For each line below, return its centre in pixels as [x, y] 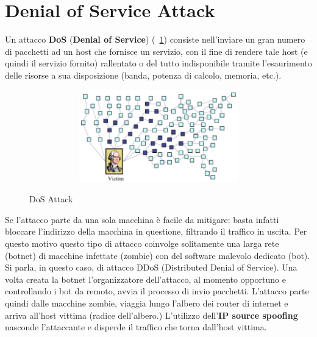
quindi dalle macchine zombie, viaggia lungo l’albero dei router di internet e [147, 303]
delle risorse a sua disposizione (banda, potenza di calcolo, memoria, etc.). [143, 75]
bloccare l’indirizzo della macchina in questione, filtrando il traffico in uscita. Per [156, 231]
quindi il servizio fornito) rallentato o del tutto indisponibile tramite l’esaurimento [158, 63]
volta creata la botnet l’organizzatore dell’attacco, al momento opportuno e [145, 279]
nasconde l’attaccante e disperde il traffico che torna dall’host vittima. [136, 327]
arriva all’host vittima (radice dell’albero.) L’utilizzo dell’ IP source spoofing [151, 315]
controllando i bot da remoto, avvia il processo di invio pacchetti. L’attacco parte [157, 291]
